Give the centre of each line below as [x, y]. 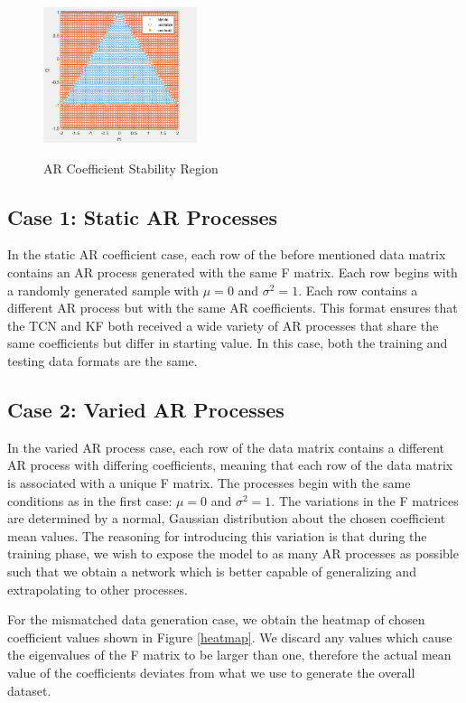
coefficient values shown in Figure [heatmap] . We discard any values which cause [230, 637]
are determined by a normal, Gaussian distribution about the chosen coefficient [227, 518]
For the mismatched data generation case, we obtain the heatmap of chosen [216, 619]
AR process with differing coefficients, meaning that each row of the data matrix [230, 465]
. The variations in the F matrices [365, 500]
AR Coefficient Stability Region [131, 168]
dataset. [29, 690]
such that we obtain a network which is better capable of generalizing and [212, 571]
